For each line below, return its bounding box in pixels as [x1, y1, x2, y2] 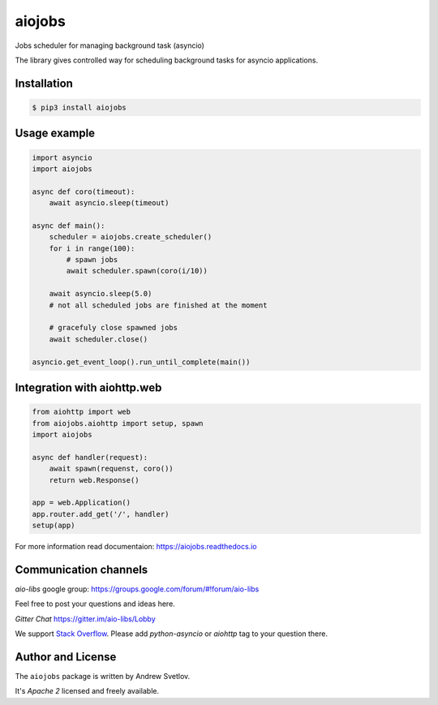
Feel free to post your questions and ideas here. [15, 599, 176, 608]
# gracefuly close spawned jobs [49, 323, 178, 333]
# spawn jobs [66, 256, 118, 264]
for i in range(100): [49, 243, 135, 253]
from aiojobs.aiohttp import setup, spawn [32, 419, 204, 428]
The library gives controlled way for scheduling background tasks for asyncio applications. [15, 55, 319, 65]
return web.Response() [49, 475, 140, 484]
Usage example [15, 127, 96, 140]
